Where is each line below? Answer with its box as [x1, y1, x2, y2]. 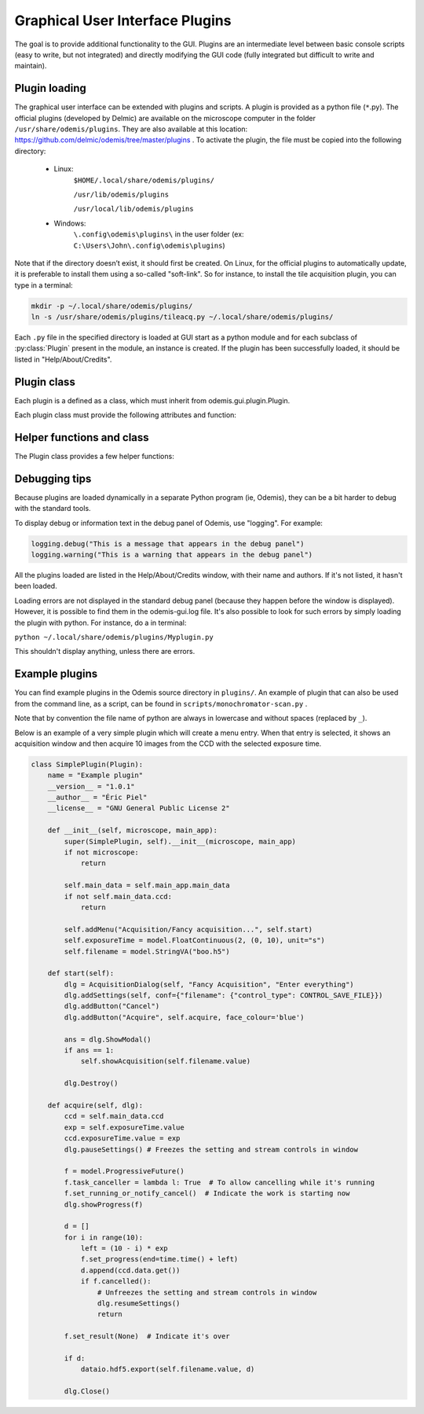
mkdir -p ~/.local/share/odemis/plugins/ [31, 301, 193, 310]
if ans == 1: [64, 1046, 115, 1055]
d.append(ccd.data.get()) [80, 1265, 181, 1275]
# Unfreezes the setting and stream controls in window [97, 1287, 317, 1297]
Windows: [53, 219, 86, 228]
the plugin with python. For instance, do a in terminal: [14, 618, 187, 627]
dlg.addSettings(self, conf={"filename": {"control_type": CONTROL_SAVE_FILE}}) [64, 991, 384, 1000]
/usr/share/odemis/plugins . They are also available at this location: [14, 124, 248, 134]
